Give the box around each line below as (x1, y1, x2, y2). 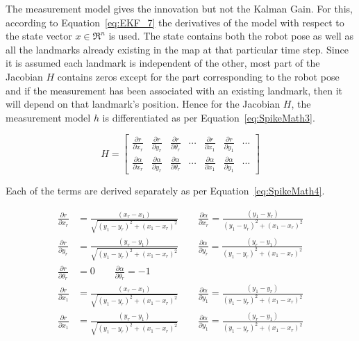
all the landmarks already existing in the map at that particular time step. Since (6, 42, 349, 56)
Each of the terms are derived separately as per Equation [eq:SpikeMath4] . (6, 183, 325, 197)
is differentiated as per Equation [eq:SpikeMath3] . (102, 110, 315, 124)
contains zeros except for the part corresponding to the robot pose (57, 69, 340, 83)
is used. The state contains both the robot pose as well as (108, 28, 353, 43)
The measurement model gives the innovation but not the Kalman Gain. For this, (6, 1, 353, 15)
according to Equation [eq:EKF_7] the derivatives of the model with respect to (6, 15, 344, 29)
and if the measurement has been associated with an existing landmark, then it (6, 83, 343, 97)
